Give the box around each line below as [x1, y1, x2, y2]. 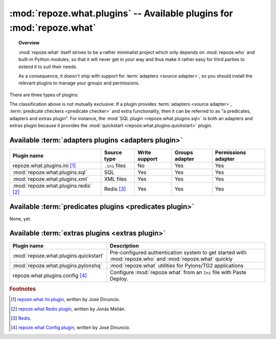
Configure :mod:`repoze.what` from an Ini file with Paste [109, 268, 246, 276]
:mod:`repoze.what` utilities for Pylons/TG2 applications [109, 262, 244, 269]
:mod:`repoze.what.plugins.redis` [12, 182, 92, 189]
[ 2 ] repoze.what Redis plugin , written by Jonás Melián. [11, 306, 126, 312]
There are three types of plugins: [9, 92, 79, 98]
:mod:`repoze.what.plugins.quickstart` [12, 252, 104, 259]
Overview [18, 40, 40, 46]
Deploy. [109, 275, 128, 282]
